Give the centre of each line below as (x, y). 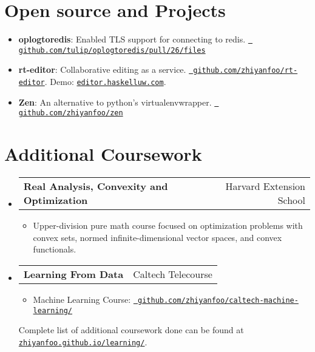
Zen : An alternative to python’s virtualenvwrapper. (115, 102)
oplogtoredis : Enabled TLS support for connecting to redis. (132, 39)
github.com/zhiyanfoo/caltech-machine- (218, 300)
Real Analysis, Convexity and (96, 186)
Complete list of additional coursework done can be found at (131, 330)
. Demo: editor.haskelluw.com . (105, 82)
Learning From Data (73, 274)
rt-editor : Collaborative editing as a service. (102, 69)
